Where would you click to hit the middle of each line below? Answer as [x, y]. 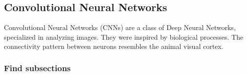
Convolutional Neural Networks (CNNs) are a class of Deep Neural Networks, [120, 27]
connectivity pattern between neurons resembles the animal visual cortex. [114, 46]
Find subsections [37, 67]
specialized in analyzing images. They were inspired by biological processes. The [124, 37]
